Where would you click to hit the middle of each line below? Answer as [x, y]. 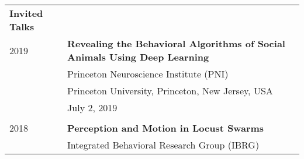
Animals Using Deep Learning [138, 57]
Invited [26, 13]
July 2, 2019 [92, 107]
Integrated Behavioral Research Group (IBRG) [163, 145]
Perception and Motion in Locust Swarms [166, 128]
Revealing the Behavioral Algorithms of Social [176, 43]
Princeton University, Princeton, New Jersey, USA [170, 91]
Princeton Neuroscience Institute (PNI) [148, 74]
